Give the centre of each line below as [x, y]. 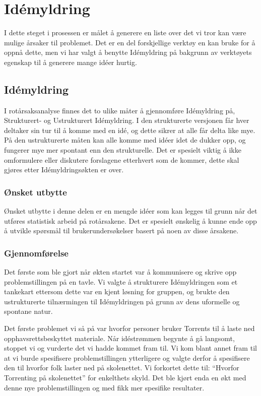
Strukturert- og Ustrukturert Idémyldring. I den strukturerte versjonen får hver [127, 120]
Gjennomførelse [36, 253]
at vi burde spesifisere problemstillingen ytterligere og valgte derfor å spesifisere [127, 357]
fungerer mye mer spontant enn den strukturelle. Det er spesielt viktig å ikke [123, 150]
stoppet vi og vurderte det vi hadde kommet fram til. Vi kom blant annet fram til [130, 348]
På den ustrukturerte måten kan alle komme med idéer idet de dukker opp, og [125, 140]
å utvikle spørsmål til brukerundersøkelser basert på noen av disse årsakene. [121, 230]
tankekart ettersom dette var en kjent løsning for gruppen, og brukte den [117, 291]
